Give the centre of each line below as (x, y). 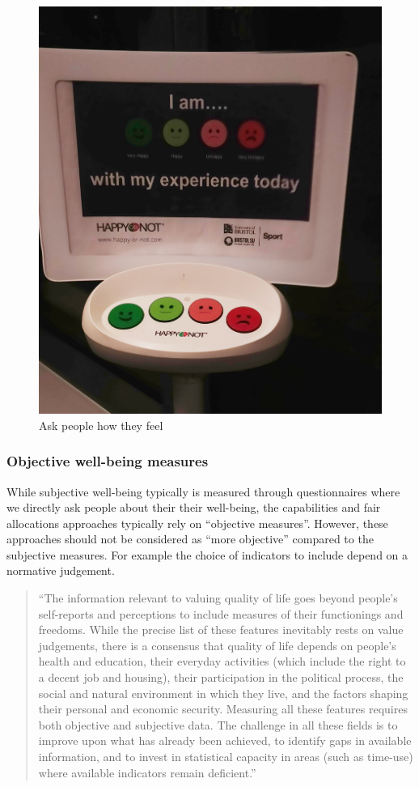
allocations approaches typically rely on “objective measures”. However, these (197, 523)
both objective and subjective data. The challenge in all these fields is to (218, 724)
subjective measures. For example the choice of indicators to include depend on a (207, 554)
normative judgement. (61, 570)
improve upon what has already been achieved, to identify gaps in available (225, 740)
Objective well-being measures (108, 461)
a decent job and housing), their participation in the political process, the (221, 677)
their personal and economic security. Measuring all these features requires (223, 709)
